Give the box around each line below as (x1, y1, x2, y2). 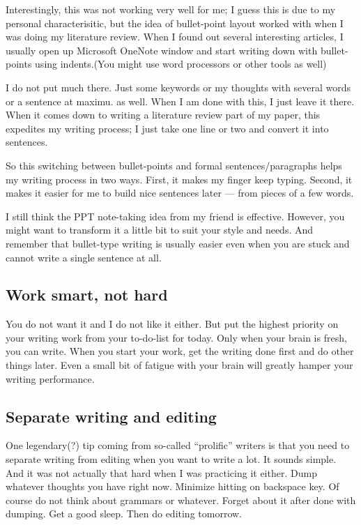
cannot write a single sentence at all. (6, 250, 162, 264)
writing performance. (6, 371, 95, 386)
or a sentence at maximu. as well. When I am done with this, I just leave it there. (6, 93, 355, 108)
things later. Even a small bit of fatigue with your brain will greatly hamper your (6, 358, 353, 372)
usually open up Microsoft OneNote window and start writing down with (6, 43, 318, 57)
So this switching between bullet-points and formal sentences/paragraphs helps (6, 158, 342, 172)
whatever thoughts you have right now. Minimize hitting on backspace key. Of (6, 479, 339, 494)
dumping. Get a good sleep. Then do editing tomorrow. (6, 506, 242, 521)
